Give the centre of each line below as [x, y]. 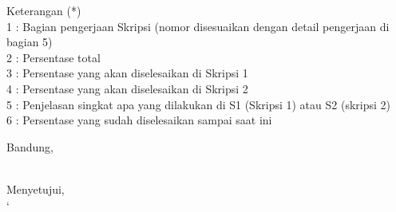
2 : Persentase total [53, 57]
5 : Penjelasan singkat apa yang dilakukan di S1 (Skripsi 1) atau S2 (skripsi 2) [198, 104]
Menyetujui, [36, 188]
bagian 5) [30, 42]
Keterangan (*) [44, 10]
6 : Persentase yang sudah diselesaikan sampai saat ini [139, 120]
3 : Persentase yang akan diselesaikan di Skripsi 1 [127, 73]
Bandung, [30, 146]
